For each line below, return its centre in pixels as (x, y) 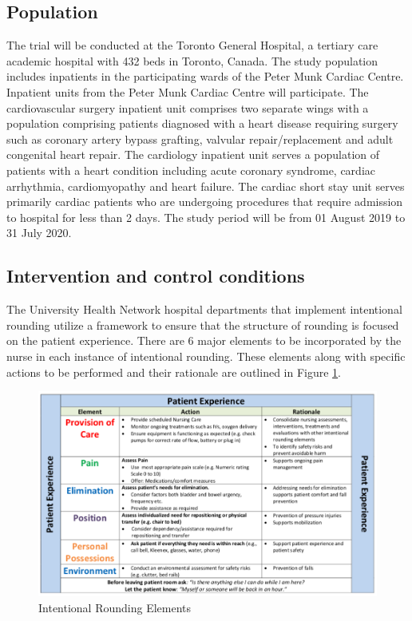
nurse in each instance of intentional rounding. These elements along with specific (206, 356)
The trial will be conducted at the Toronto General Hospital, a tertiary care (192, 45)
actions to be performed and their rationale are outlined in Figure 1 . (174, 372)
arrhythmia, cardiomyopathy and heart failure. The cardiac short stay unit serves (206, 186)
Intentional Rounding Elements (115, 607)
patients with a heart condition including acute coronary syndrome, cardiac (191, 170)
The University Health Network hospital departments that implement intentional (204, 309)
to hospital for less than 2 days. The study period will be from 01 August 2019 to (206, 217)
